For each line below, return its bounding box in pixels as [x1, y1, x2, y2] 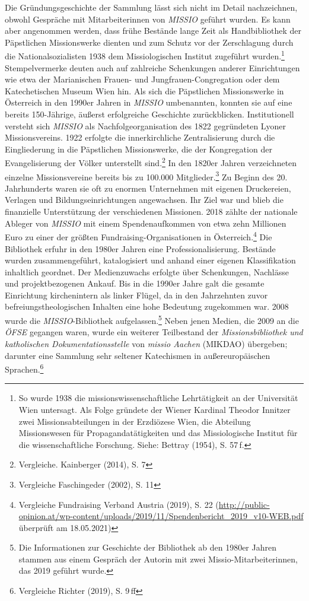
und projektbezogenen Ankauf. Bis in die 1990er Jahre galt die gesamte [5, 277, 265, 290]
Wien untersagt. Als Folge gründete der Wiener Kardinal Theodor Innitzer [18, 403, 291, 415]
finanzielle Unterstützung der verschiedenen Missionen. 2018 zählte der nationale [5, 205, 298, 218]
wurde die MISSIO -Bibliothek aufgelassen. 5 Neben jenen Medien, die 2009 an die [5, 313, 299, 326]
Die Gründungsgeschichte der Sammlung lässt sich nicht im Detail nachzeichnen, [5, 1, 298, 13]
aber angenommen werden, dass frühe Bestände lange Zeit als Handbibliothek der [5, 24, 301, 37]
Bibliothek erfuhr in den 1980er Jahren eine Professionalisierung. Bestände [5, 242, 276, 255]
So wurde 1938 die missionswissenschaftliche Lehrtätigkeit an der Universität [18, 392, 298, 404]
